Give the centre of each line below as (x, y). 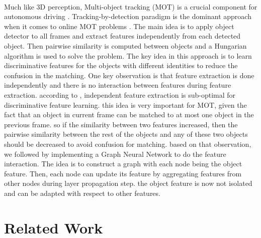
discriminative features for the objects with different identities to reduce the (121, 65)
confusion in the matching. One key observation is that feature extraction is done (129, 75)
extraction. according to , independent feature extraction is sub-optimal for (120, 94)
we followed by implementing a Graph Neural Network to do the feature (115, 154)
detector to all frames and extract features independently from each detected (122, 36)
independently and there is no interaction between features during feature (118, 85)
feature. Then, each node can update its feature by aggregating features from (123, 173)
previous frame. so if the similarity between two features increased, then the (121, 124)
